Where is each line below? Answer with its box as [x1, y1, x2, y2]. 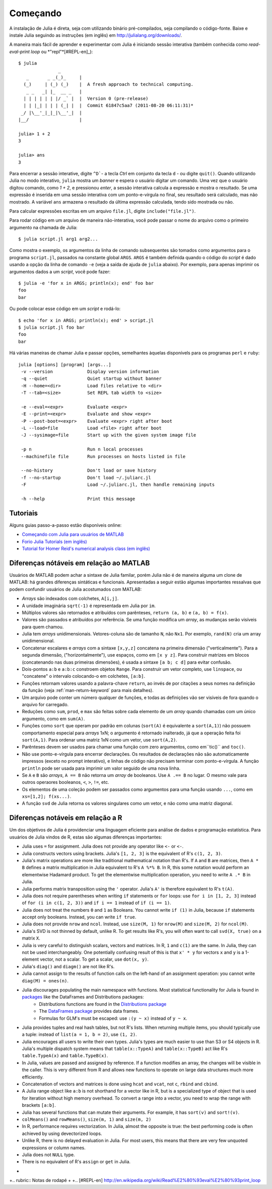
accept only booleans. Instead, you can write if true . [22, 914, 137, 920]
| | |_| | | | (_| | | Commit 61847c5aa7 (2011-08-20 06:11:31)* [23, 103, 194, 109]
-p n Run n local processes [21, 447, 144, 452]
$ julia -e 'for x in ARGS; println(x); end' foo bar [18, 280, 154, 286]
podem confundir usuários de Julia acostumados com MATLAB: [9, 586, 142, 592]
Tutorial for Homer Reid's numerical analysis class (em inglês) [22, 546, 151, 552]
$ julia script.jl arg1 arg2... [18, 236, 98, 242]
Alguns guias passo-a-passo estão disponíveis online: [9, 522, 122, 528]
